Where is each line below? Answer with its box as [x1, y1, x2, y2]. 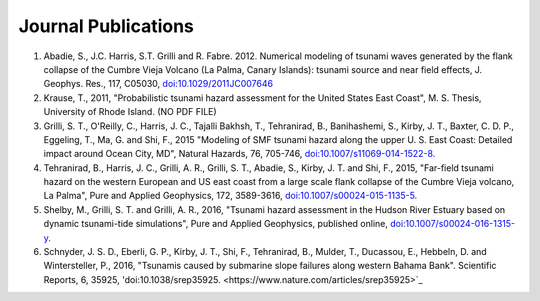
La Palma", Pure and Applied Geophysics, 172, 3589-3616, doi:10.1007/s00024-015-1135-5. [43, 190, 418, 202]
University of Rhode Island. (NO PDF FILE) [43, 106, 217, 118]
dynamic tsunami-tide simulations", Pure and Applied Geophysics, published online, [43, 218, 389, 230]
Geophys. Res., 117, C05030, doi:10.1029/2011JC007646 [43, 78, 274, 90]
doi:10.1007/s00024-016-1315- [390, 218, 516, 230]
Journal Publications [18, 15, 195, 37]
